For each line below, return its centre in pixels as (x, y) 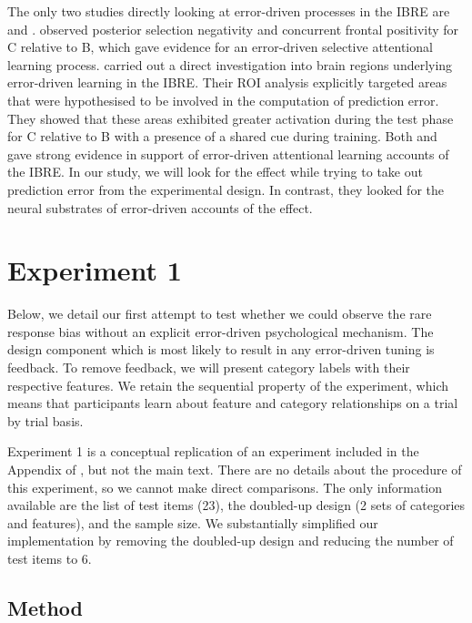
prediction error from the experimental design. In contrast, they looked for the (226, 189)
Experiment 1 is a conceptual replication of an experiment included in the (213, 451)
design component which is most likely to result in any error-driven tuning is (221, 349)
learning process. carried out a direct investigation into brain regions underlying (230, 64)
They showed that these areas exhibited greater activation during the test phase (231, 118)
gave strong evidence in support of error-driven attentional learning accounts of (228, 153)
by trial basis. (45, 420)
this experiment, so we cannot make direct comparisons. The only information (225, 487)
